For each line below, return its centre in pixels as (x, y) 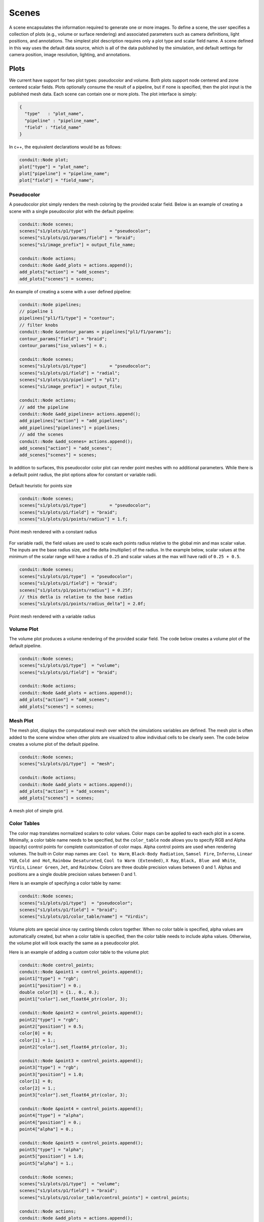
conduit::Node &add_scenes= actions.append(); (76, 441)
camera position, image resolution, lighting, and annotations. (70, 55)
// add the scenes (41, 435)
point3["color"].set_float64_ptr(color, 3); (74, 1095)
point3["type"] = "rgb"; (49, 1068)
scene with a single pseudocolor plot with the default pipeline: (72, 211)
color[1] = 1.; (37, 1040)
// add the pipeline (44, 407)
